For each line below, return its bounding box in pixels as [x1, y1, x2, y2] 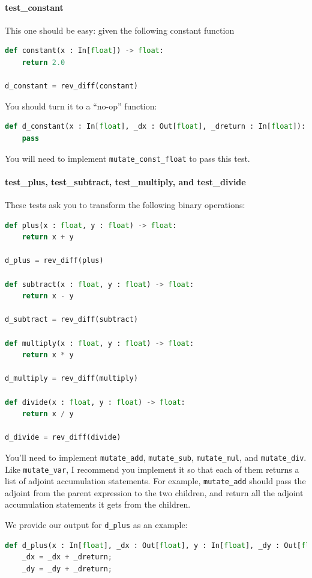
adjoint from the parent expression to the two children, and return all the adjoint [5, 486, 304, 499]
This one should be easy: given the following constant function [5, 23, 235, 36]
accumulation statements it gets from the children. [5, 498, 191, 511]
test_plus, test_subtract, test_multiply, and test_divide [5, 175, 246, 188]
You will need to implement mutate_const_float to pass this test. [5, 152, 250, 164]
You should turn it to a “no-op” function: [5, 99, 157, 112]
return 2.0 [22, 58, 65, 67]
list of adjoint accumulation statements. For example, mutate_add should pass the [5, 475, 306, 487]
